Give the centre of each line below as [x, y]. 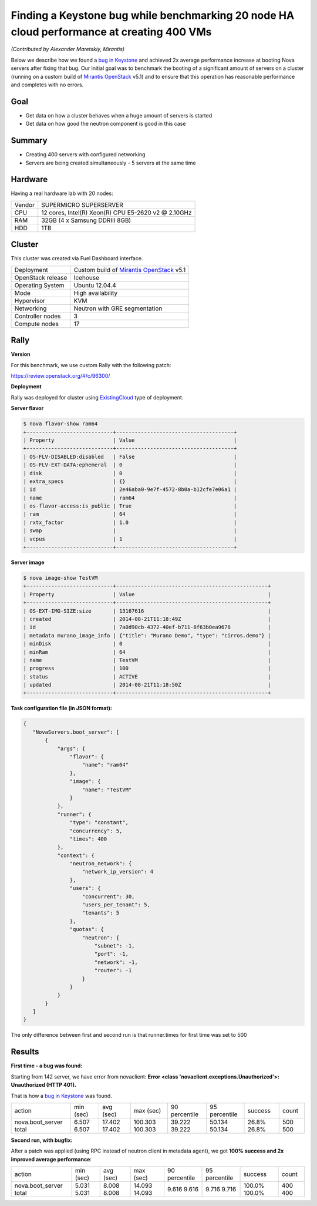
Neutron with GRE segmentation [118, 308]
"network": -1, [116, 962]
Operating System [39, 285]
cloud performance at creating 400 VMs [111, 32]
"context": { [76, 855]
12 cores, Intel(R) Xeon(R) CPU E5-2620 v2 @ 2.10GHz [117, 213]
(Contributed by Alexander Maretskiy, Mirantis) [68, 49]
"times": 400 [88, 839]
